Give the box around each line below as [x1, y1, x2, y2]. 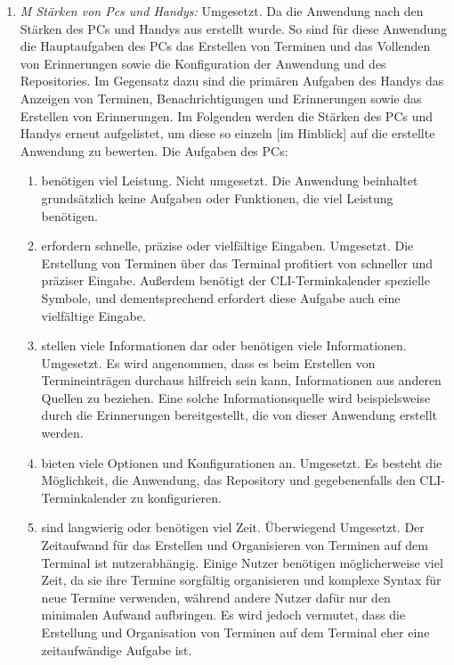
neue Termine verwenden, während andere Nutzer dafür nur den [41, 587, 391, 606]
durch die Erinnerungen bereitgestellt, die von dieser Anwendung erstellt [41, 406, 438, 424]
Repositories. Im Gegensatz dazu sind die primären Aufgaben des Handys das [20, 71, 444, 90]
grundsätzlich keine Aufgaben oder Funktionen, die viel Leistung [41, 188, 393, 207]
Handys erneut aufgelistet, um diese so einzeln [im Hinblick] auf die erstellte [20, 124, 435, 143]
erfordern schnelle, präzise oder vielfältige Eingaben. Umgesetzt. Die [41, 236, 414, 255]
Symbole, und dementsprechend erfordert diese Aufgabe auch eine [41, 288, 401, 307]
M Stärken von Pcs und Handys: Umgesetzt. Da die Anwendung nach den [20, 2, 424, 20]
